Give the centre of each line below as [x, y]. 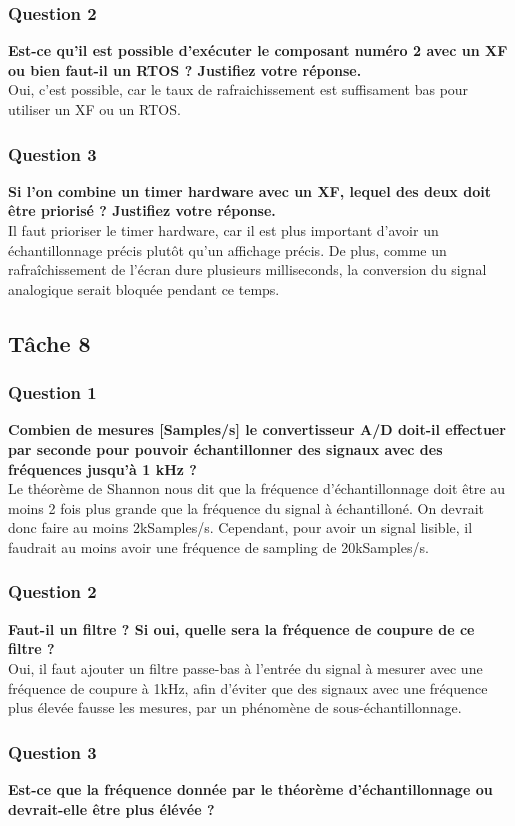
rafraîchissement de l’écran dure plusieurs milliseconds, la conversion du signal [247, 269]
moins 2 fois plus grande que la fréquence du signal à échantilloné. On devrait [246, 507]
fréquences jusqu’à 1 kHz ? [102, 468]
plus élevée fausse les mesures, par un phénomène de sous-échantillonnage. [235, 707]
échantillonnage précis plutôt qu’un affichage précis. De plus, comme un [227, 249]
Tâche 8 [49, 342]
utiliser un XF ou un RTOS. [94, 109]
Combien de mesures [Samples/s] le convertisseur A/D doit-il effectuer [257, 429]
